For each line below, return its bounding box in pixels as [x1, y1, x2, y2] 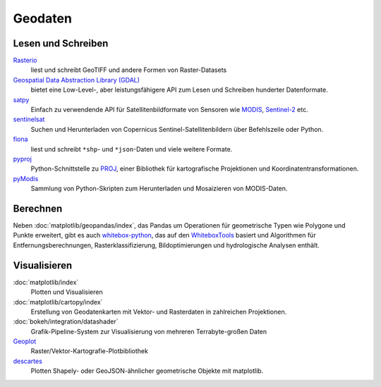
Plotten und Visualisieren [30, 288, 103, 296]
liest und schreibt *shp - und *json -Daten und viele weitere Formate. [30, 145, 233, 153]
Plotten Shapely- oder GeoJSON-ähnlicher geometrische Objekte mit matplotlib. [30, 367, 264, 375]
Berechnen [13, 202, 63, 214]
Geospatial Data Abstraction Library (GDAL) [13, 75, 140, 84]
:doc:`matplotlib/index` [13, 278, 79, 286]
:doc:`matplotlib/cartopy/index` [13, 297, 103, 306]
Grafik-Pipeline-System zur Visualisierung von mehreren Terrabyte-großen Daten [30, 327, 267, 336]
